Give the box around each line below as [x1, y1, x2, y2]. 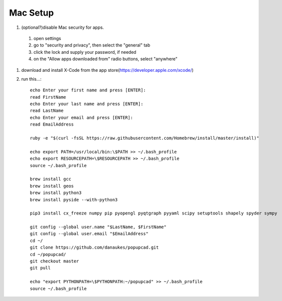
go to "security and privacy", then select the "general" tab [33, 42, 151, 48]
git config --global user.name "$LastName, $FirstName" [30, 224, 167, 230]
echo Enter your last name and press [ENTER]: [30, 101, 144, 107]
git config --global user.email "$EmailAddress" [30, 231, 149, 236]
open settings [33, 35, 61, 41]
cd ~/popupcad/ [30, 252, 66, 257]
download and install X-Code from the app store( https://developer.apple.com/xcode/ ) [21, 67, 194, 73]
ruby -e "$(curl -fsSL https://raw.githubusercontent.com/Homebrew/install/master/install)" [30, 135, 260, 141]
